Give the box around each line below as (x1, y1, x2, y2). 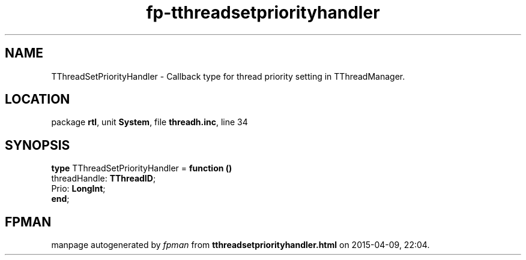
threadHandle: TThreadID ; (51, 173, 156, 184)
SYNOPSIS (5, 137, 70, 153)
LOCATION (5, 92, 70, 107)
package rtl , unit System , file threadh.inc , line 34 (51, 117, 248, 128)
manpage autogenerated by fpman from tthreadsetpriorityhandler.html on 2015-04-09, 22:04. (51, 240, 430, 250)
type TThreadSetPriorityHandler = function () (51, 163, 232, 174)
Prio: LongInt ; (51, 183, 106, 194)
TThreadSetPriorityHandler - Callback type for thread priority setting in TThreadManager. (51, 71, 405, 81)
